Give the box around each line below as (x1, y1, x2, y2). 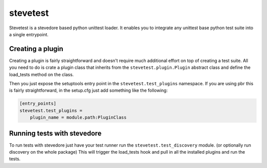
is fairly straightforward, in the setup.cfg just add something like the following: (9, 87, 168, 94)
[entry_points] (19, 101, 56, 107)
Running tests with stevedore (9, 129, 102, 137)
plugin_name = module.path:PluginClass (30, 114, 127, 120)
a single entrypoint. (9, 31, 49, 37)
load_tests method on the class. (9, 71, 74, 77)
